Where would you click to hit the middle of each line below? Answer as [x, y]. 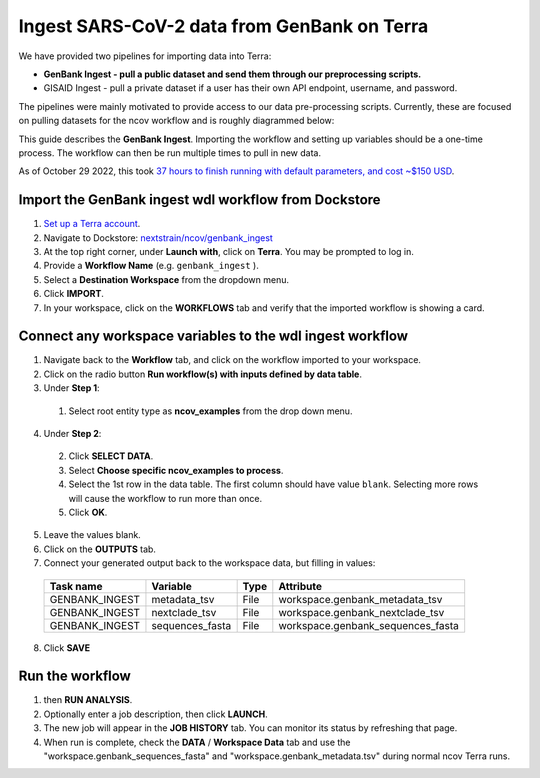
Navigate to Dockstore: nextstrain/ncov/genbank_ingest [158, 237]
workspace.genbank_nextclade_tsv [361, 612]
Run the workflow [75, 676]
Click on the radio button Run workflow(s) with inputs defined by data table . [202, 374]
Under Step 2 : [72, 433]
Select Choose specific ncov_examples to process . [176, 470]
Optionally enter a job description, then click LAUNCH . [156, 714]
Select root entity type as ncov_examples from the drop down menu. [210, 411]
